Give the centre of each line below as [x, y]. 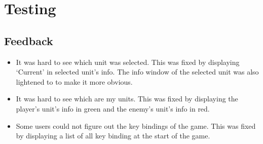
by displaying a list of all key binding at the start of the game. [113, 136]
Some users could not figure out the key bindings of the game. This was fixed [136, 125]
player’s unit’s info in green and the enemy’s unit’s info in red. [113, 108]
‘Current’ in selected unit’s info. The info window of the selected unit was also [137, 72]
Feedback [29, 40]
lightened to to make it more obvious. [74, 81]
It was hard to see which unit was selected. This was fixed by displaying [128, 62]
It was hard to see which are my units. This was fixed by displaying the [127, 99]
